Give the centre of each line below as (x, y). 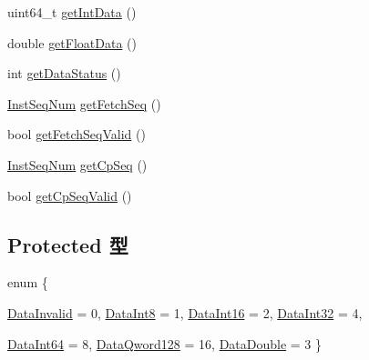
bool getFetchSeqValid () (77, 134)
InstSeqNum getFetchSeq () (84, 103)
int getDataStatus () (64, 73)
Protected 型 (68, 244)
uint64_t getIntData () (72, 12)
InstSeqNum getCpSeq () (77, 164)
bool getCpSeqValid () (70, 195)
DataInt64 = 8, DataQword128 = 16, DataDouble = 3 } (165, 343)
